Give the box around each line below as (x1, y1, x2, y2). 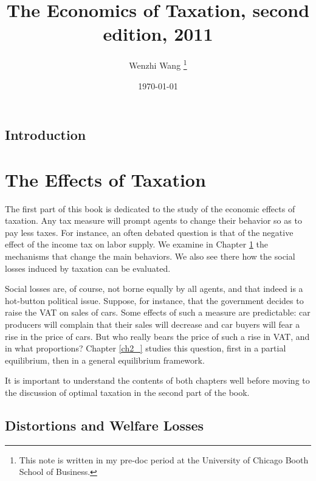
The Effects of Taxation (5, 167, 206, 192)
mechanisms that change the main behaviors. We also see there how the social (5, 250, 295, 263)
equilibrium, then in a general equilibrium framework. (5, 353, 205, 366)
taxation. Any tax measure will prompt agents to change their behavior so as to (5, 214, 302, 227)
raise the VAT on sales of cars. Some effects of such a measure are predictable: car (5, 306, 311, 319)
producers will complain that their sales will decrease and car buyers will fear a (5, 318, 300, 331)
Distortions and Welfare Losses (5, 415, 204, 434)
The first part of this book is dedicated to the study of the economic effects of (5, 202, 295, 215)
